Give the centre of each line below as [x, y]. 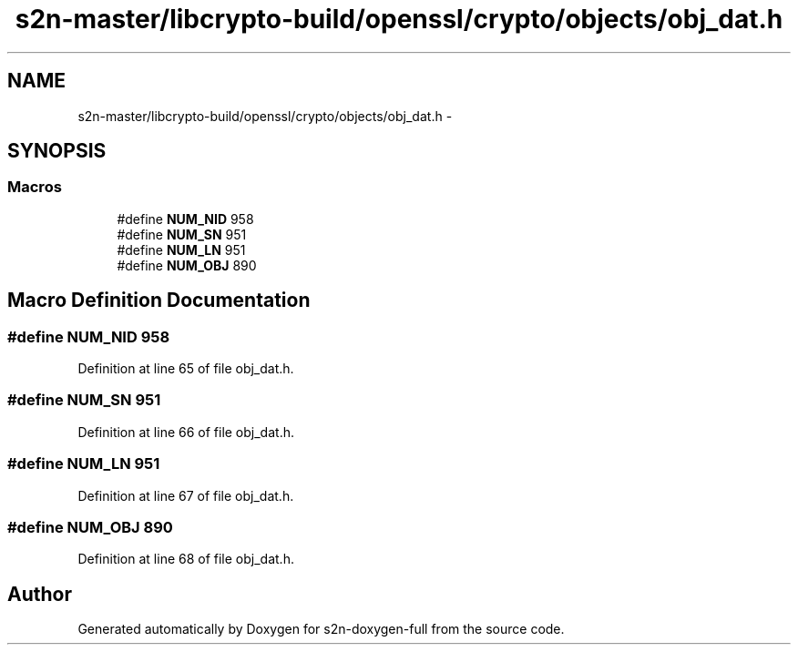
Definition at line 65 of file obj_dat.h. [186, 369]
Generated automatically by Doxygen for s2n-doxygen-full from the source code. [321, 629]
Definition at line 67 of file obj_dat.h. [186, 495]
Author [40, 594]
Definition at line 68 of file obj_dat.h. [186, 559]
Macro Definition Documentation [159, 301]
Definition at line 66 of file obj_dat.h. [186, 432]
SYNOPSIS [57, 151]
